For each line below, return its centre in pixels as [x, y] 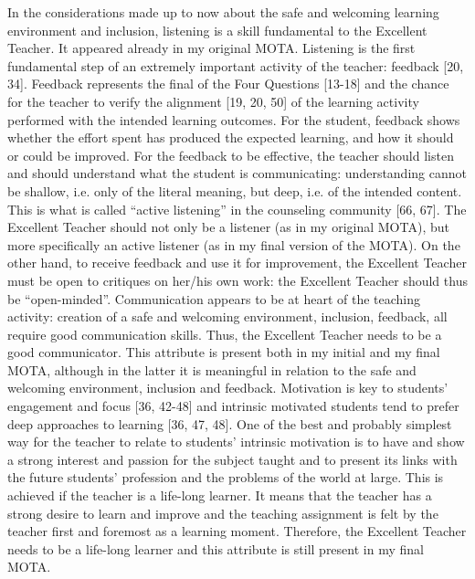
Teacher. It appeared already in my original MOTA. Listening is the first [211, 48]
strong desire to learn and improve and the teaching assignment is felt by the [223, 513]
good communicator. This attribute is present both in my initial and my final [224, 352]
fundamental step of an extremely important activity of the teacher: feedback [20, [236, 65]
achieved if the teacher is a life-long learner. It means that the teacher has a [220, 495]
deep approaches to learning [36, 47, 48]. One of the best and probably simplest [230, 423]
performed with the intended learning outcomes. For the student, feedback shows [234, 119]
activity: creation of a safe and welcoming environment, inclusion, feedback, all [227, 316]
